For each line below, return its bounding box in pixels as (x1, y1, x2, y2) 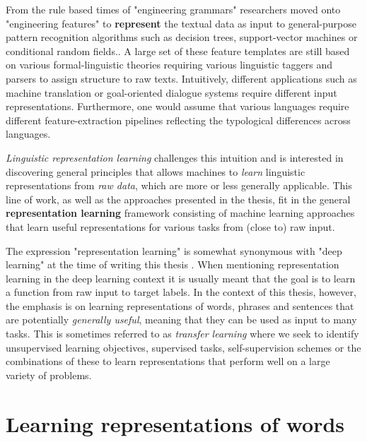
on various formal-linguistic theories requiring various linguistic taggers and (6, 57, 332, 72)
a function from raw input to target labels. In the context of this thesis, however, (6, 285, 356, 299)
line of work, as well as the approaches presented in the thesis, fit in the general (6, 191, 351, 206)
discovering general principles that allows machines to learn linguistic (6, 164, 305, 179)
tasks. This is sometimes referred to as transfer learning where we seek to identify (6, 326, 359, 341)
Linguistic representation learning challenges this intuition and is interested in (6, 150, 344, 165)
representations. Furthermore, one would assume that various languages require (6, 99, 349, 114)
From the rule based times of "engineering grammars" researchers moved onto (6, 2, 341, 16)
